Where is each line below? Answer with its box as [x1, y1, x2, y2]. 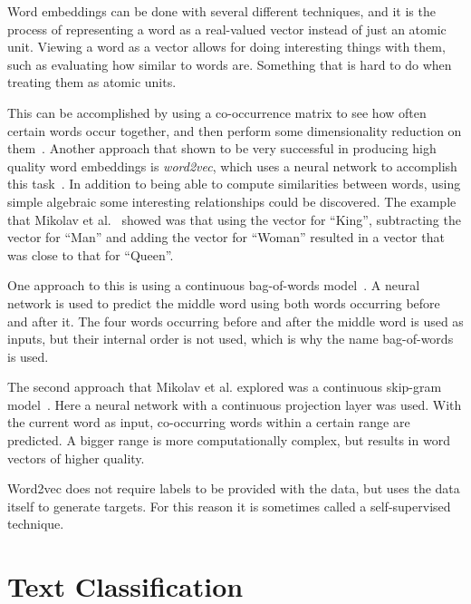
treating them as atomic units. [7, 73, 177, 92]
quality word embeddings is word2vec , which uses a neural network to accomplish [7, 156, 457, 175]
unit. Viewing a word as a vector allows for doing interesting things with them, [7, 37, 446, 56]
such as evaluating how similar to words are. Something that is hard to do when [7, 54, 452, 73]
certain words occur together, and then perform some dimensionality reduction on [7, 121, 462, 140]
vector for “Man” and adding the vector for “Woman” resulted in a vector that [7, 228, 445, 247]
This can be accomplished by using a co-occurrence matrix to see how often [7, 102, 427, 122]
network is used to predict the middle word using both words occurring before [7, 293, 440, 312]
